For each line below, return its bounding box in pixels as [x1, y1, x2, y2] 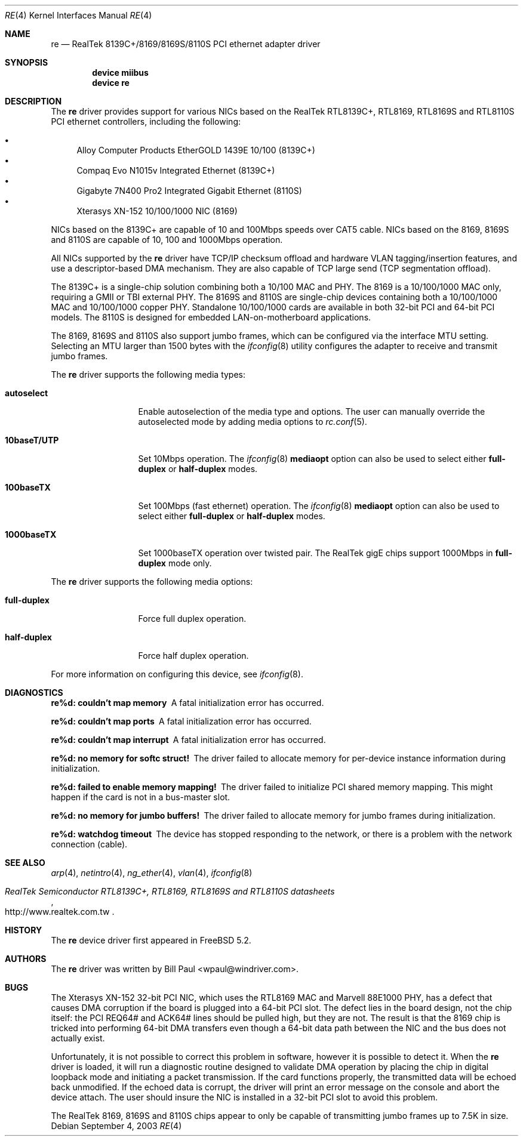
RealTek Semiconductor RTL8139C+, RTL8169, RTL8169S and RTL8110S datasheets [5, 886, 335, 896]
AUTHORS [5, 954, 47, 964]
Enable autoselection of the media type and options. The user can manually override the [138, 406, 485, 417]
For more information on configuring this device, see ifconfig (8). [51, 669, 303, 679]
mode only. [168, 558, 212, 568]
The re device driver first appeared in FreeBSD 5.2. [51, 935, 251, 945]
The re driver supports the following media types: [51, 369, 246, 380]
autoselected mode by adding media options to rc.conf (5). [138, 417, 367, 427]
